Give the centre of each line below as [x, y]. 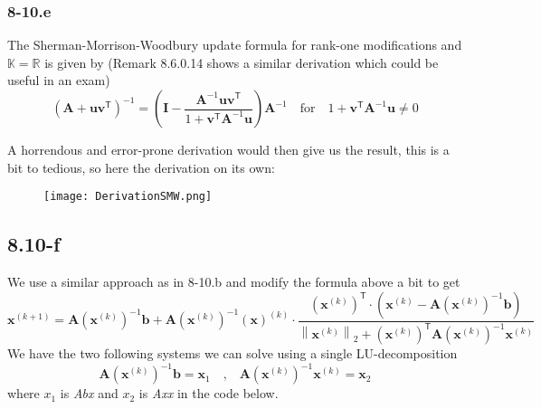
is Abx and [89, 393]
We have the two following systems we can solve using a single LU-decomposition [233, 353]
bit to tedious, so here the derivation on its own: [141, 167]
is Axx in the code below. [209, 393]
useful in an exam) [59, 80]
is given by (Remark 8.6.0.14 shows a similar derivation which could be [242, 62]
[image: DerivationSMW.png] [128, 197]
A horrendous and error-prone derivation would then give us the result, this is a [228, 149]
